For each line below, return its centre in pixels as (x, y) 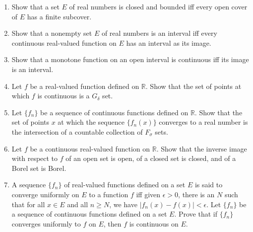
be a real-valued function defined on (85, 86)
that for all (28, 204)
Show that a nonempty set (52, 33)
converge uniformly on (45, 194)
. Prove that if (196, 214)
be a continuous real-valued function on (90, 148)
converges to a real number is (203, 122)
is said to (209, 185)
